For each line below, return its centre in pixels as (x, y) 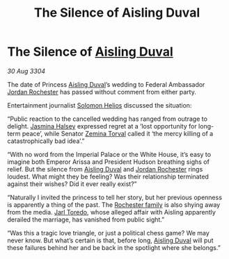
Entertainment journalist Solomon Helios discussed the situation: (100, 105)
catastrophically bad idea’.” (46, 141)
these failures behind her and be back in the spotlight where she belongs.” (114, 247)
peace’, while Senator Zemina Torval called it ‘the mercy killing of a (118, 133)
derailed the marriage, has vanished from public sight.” (86, 219)
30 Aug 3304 (26, 71)
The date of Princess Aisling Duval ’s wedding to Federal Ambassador (106, 84)
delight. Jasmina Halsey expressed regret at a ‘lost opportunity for (102, 126)
